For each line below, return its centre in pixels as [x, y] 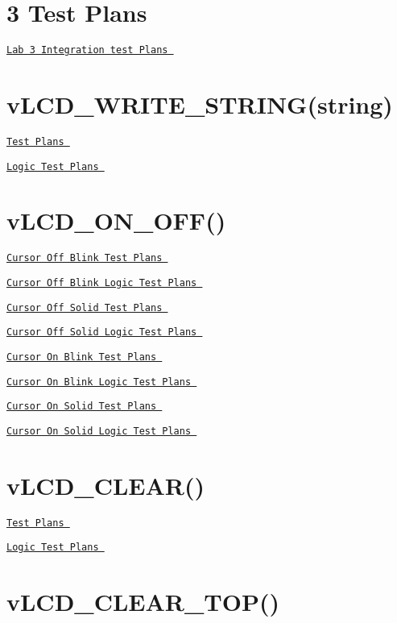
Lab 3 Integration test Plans [87, 50]
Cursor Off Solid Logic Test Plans [102, 332]
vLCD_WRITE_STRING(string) [200, 104]
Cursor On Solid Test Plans [82, 407]
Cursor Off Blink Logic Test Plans [102, 283]
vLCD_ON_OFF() [116, 220]
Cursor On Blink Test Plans [82, 357]
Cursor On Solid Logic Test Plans [99, 431]
